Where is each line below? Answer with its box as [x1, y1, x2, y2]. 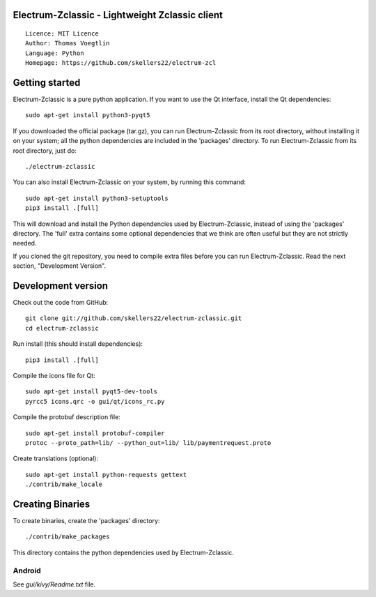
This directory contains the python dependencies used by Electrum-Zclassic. [13, 548, 235, 557]
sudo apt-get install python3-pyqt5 [25, 112, 150, 119]
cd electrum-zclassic [25, 324, 99, 332]
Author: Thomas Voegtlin [25, 39, 110, 47]
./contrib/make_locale [25, 481, 103, 488]
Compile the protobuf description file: [13, 413, 121, 421]
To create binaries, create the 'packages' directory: [13, 517, 160, 525]
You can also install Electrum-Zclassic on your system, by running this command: [13, 178, 246, 186]
